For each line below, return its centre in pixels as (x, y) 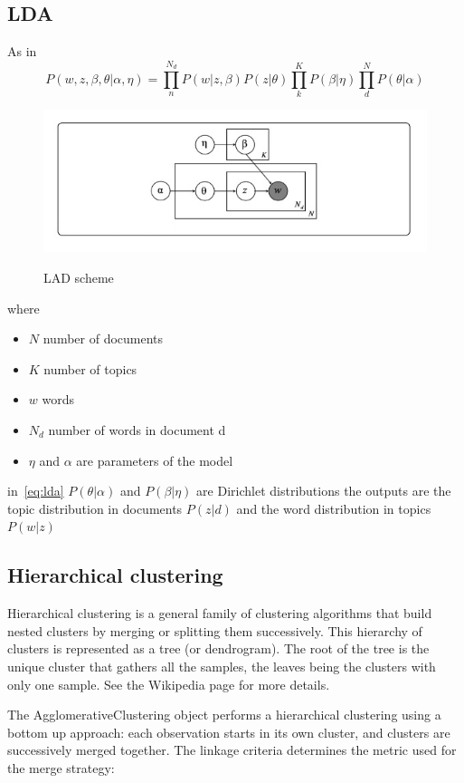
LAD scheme (79, 277)
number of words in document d (137, 429)
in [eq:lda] (36, 491)
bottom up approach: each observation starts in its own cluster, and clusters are (229, 732)
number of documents (103, 338)
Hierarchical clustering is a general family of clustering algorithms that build (220, 613)
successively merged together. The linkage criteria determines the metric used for (232, 750)
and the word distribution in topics (334, 508)
